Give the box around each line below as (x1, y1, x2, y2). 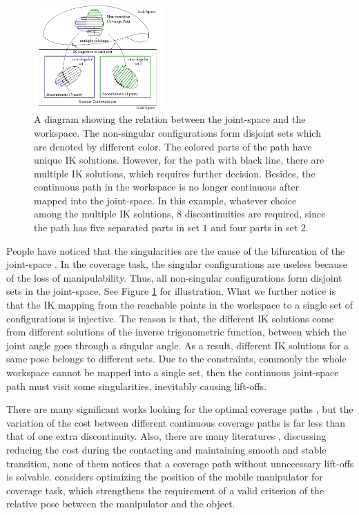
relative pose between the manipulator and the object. (6, 496, 235, 511)
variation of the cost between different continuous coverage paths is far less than (6, 415, 345, 429)
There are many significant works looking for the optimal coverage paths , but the (6, 402, 353, 416)
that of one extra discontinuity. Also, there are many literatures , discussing (6, 429, 327, 443)
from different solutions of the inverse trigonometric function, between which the (6, 324, 347, 339)
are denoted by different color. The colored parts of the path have (34, 139, 312, 153)
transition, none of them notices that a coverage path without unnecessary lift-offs (6, 456, 354, 470)
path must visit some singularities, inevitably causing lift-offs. (6, 378, 267, 393)
